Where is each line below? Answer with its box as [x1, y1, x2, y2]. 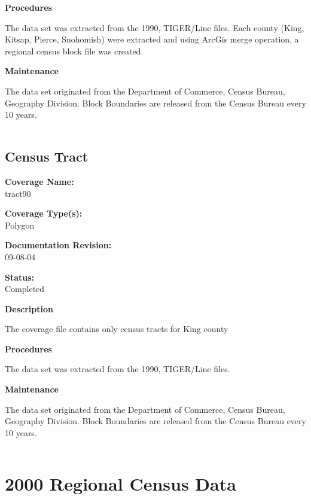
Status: [5, 270, 35, 283]
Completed [5, 282, 45, 295]
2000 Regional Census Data [5, 471, 236, 495]
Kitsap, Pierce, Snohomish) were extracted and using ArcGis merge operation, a [5, 33, 299, 45]
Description [5, 302, 54, 315]
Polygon [5, 218, 35, 231]
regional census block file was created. [5, 44, 144, 57]
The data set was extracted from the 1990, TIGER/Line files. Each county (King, [5, 21, 304, 34]
